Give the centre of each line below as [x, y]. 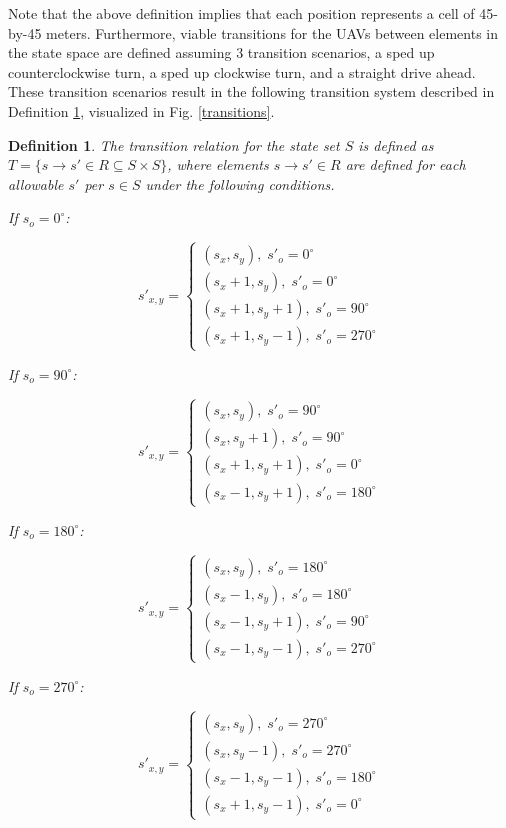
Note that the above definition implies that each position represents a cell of [241, 13]
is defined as [396, 144]
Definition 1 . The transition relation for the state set [174, 144]
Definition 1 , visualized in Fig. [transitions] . [141, 110]
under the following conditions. [240, 183]
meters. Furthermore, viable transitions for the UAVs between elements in [272, 32]
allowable [36, 183]
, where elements [218, 164]
